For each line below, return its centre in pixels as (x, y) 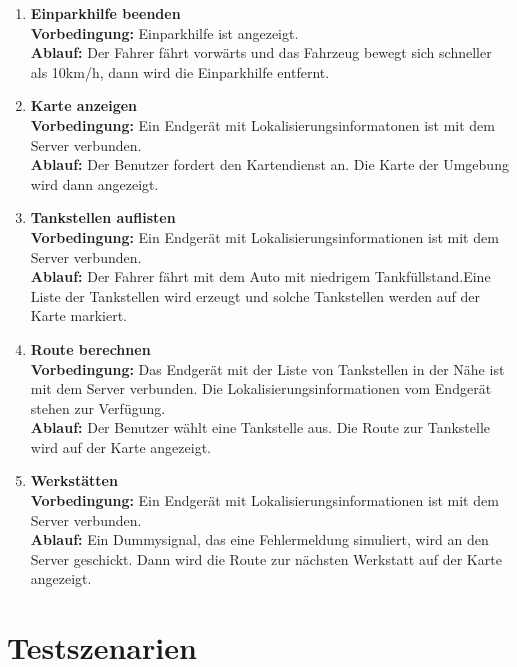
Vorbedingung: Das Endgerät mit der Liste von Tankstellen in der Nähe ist (267, 368)
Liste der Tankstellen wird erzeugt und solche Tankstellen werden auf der (255, 295)
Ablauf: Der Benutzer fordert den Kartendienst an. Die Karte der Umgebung (269, 164)
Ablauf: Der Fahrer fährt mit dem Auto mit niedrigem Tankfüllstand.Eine (260, 276)
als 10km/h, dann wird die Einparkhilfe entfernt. (180, 71)
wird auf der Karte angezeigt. (120, 446)
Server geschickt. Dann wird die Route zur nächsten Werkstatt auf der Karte (266, 558)
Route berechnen (90, 348)
